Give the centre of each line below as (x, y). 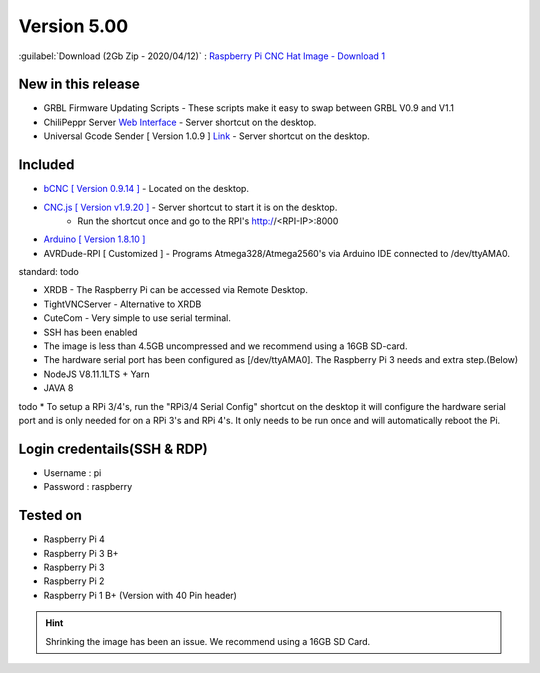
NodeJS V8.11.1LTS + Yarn (96, 374)
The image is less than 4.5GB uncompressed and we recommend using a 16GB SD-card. (225, 346)
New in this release (79, 84)
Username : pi (72, 472)
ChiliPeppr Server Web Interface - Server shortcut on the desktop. (180, 122)
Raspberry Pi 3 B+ (81, 553)
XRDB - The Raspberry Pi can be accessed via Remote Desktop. (176, 290)
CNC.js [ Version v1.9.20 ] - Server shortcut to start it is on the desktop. (190, 207)
